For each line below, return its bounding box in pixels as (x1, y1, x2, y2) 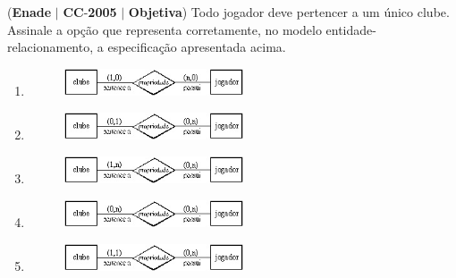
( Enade (7, 3, 52, 21)
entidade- (325, 20, 376, 38)
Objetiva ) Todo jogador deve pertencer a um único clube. (128, 3, 450, 21)
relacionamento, (7, 38, 94, 56)
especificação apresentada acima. (107, 38, 286, 56)
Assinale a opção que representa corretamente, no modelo (7, 20, 322, 38)
